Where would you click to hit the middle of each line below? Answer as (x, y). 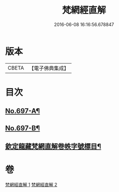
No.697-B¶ (22, 128)
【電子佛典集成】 (49, 68)
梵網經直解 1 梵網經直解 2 (31, 184)
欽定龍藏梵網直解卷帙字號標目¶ (53, 147)
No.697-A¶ (22, 111)
